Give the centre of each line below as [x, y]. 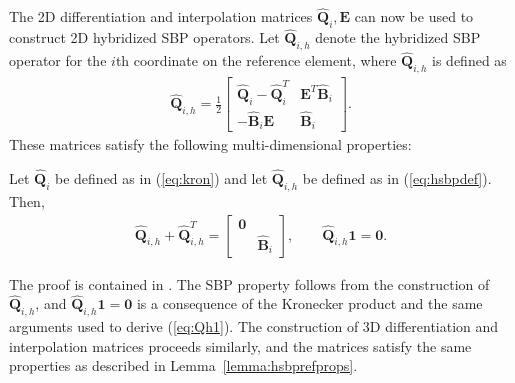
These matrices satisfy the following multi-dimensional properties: [210, 144]
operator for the [58, 60]
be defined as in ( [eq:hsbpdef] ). [397, 178]
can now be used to [414, 16]
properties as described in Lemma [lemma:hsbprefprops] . [183, 365]
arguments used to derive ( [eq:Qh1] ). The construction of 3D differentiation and [254, 326]
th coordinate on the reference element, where [256, 60]
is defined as [469, 60]
